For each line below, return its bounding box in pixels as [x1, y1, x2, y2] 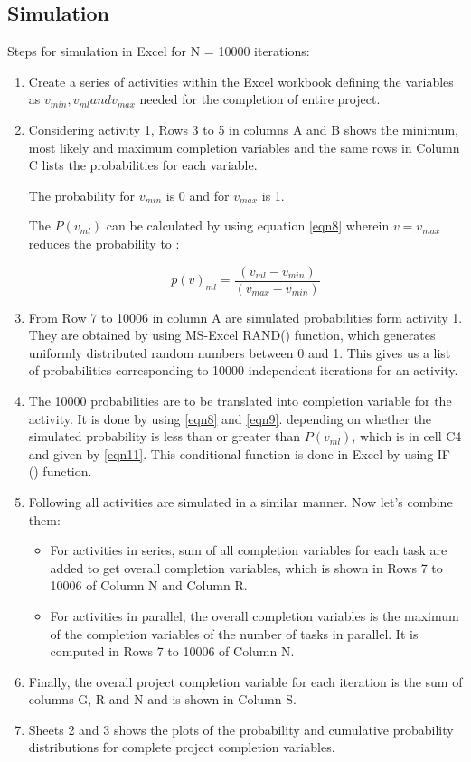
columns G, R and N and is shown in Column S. [28, 690, 297, 709]
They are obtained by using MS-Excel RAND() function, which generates [28, 325, 436, 344]
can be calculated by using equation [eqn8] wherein [106, 216, 390, 235]
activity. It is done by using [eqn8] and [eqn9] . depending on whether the [28, 409, 431, 428]
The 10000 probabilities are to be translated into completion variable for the [28, 390, 452, 409]
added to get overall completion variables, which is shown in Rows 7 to [50, 558, 443, 577]
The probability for [28, 185, 135, 204]
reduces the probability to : [28, 233, 180, 252]
